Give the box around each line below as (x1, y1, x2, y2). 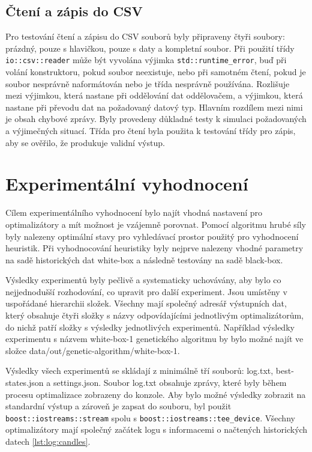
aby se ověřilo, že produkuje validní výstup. (5, 136, 165, 148)
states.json (5, 376, 44, 389)
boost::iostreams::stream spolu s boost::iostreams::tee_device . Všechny (5, 411, 295, 424)
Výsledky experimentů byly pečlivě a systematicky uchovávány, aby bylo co (5, 273, 281, 286)
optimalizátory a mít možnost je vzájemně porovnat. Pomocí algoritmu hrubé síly (5, 218, 307, 230)
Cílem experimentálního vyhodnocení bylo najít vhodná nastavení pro (5, 206, 263, 219)
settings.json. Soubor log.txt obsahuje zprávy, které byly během (53, 376, 287, 389)
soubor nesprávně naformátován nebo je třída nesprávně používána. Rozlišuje (5, 77, 290, 90)
